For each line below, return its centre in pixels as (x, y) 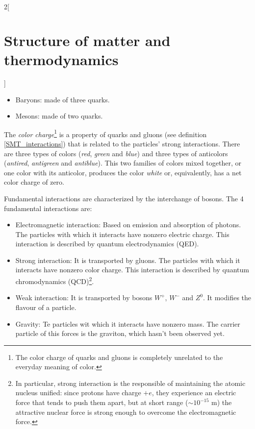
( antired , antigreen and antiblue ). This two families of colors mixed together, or (123, 163)
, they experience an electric (194, 393)
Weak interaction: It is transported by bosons (84, 298)
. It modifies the (227, 298)
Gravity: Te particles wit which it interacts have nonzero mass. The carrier (128, 323)
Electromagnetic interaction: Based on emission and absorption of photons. (128, 225)
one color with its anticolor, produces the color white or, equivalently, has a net (123, 172)
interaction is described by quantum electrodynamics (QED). (107, 244)
